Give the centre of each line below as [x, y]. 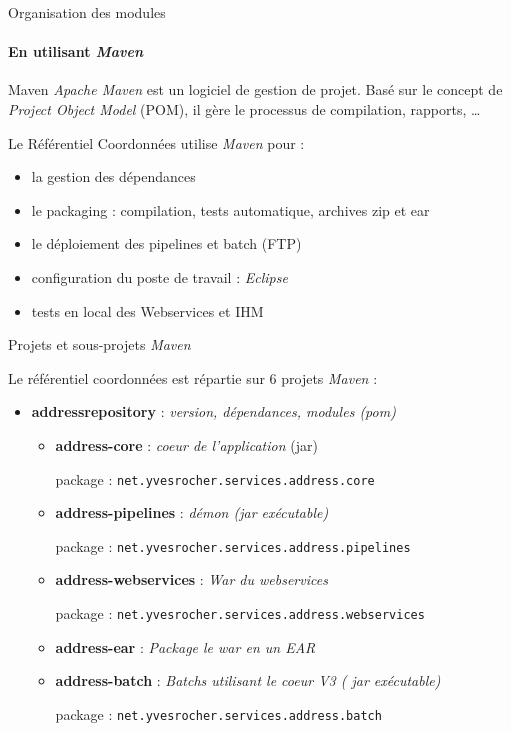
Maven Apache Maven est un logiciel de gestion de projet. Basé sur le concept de [255, 89]
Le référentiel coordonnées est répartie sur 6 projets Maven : [193, 377]
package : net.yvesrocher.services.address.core [215, 478]
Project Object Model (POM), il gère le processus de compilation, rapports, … [244, 108]
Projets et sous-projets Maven [99, 344]
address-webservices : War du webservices [191, 579]
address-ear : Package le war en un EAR [185, 646]
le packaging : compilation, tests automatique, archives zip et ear [230, 209]
